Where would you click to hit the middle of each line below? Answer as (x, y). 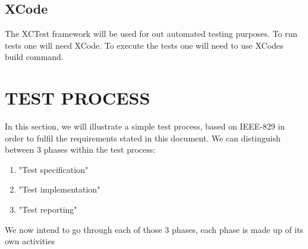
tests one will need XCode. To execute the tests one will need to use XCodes (144, 45)
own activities (30, 241)
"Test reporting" (48, 209)
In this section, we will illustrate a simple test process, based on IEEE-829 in (145, 126)
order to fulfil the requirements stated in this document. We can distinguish (143, 138)
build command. (34, 57)
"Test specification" (54, 169)
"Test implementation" (59, 189)
